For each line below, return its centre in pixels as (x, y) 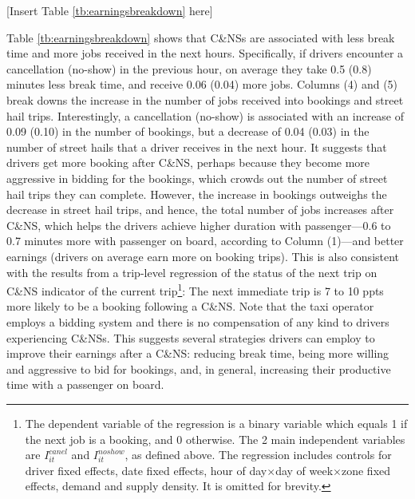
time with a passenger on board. (85, 384)
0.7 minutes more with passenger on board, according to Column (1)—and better (205, 241)
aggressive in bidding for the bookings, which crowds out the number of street (197, 178)
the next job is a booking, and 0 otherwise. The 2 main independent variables (215, 439)
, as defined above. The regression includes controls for (258, 455)
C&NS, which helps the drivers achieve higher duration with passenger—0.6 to (199, 225)
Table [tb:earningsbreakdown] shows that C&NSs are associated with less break (201, 37)
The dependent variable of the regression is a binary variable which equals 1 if (216, 423)
